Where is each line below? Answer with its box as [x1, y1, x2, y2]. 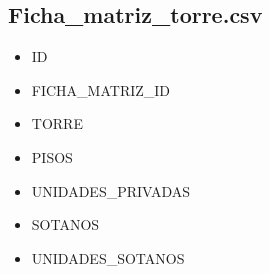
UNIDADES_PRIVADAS [31, 180, 191, 201]
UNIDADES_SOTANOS [31, 247, 185, 268]
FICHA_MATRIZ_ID [31, 79, 171, 100]
